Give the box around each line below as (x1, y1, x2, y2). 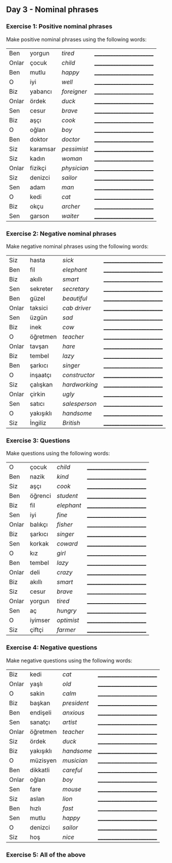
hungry (57, 607, 77, 615)
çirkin (29, 390, 45, 398)
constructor (62, 371, 95, 379)
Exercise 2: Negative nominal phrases (6, 229, 117, 237)
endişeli (29, 708, 52, 716)
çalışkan (29, 380, 53, 388)
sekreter (29, 285, 53, 293)
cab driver (62, 303, 91, 312)
